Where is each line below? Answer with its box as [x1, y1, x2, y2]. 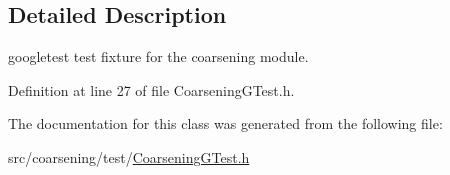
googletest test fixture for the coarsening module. [8, 46, 309, 67]
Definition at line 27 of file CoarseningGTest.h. [8, 79, 295, 100]
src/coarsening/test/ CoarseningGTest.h [8, 146, 250, 167]
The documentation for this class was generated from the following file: [8, 113, 443, 134]
